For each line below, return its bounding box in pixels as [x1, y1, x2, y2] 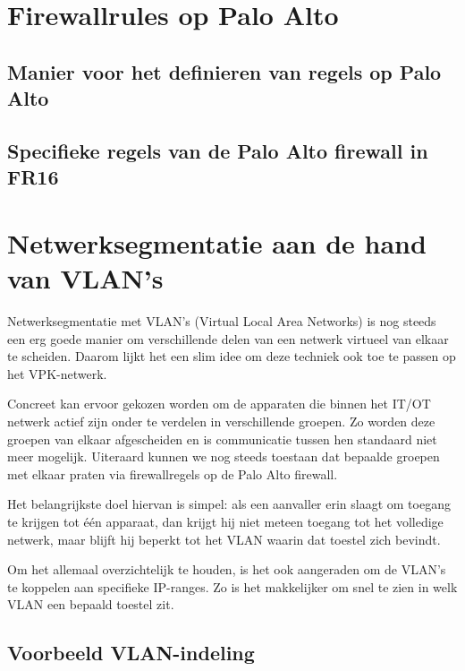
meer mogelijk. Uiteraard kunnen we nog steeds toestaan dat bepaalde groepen [7, 447, 440, 466]
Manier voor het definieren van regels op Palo [7, 57, 442, 85]
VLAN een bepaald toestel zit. [7, 595, 174, 614]
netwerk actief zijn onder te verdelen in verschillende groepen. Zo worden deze [7, 412, 435, 430]
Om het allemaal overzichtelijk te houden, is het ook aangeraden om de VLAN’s [7, 560, 446, 579]
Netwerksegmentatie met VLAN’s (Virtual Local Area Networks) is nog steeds [7, 312, 436, 331]
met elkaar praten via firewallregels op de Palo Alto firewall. [7, 464, 338, 483]
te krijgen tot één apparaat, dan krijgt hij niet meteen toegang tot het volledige [7, 512, 444, 530]
